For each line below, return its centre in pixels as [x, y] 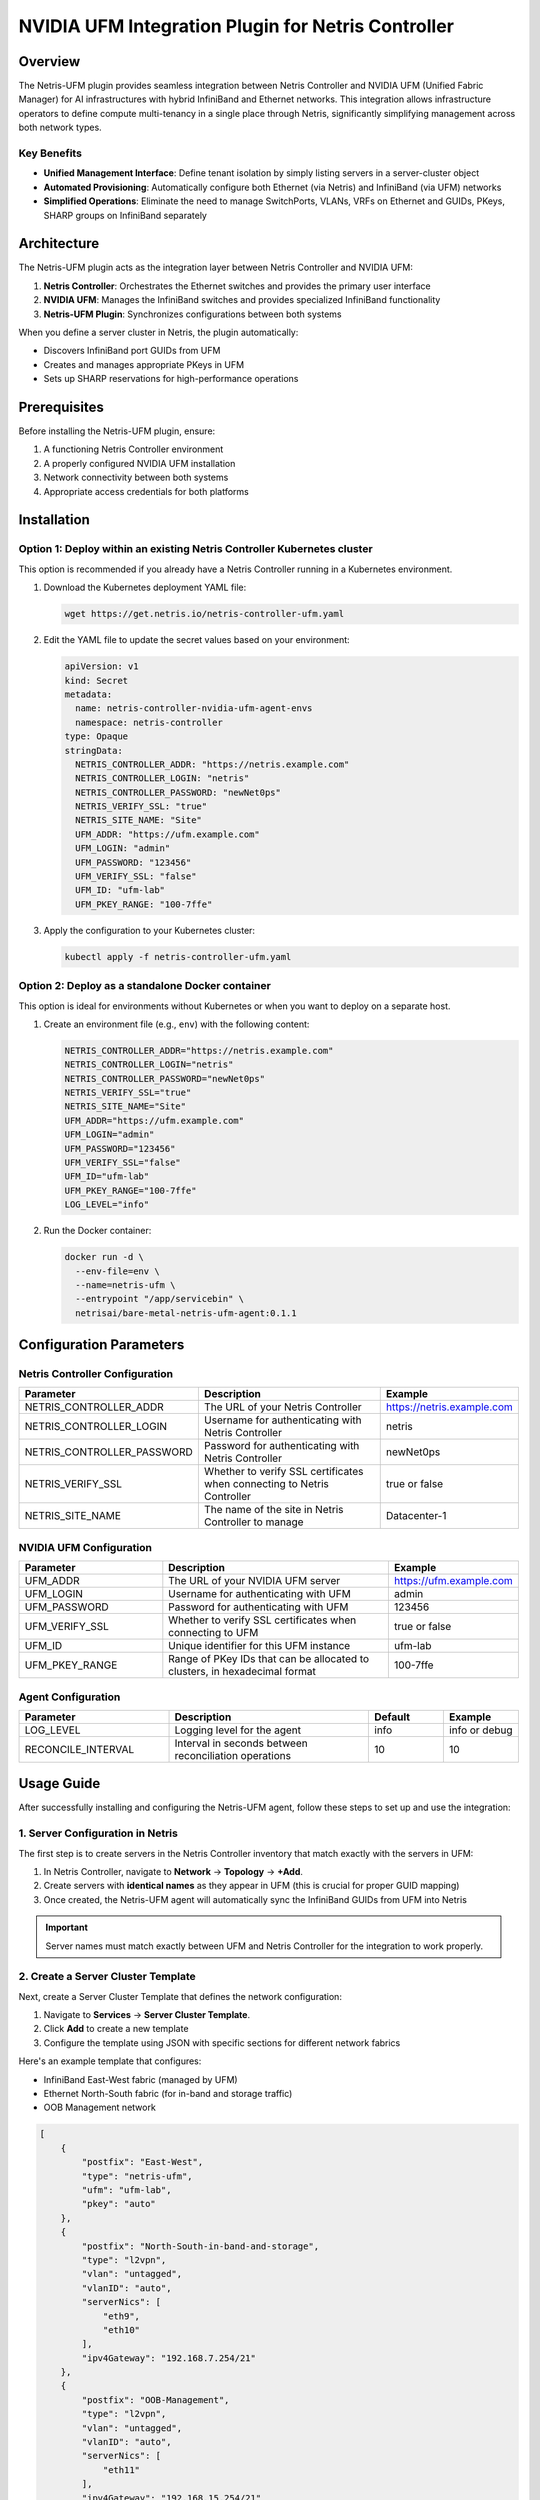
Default [392, 1717]
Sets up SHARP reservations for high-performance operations [171, 379]
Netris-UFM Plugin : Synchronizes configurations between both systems [192, 314]
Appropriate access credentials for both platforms [146, 491]
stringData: [94, 750]
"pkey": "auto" [119, 2204]
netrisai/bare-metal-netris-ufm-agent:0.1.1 [186, 1313]
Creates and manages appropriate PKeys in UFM [144, 364]
